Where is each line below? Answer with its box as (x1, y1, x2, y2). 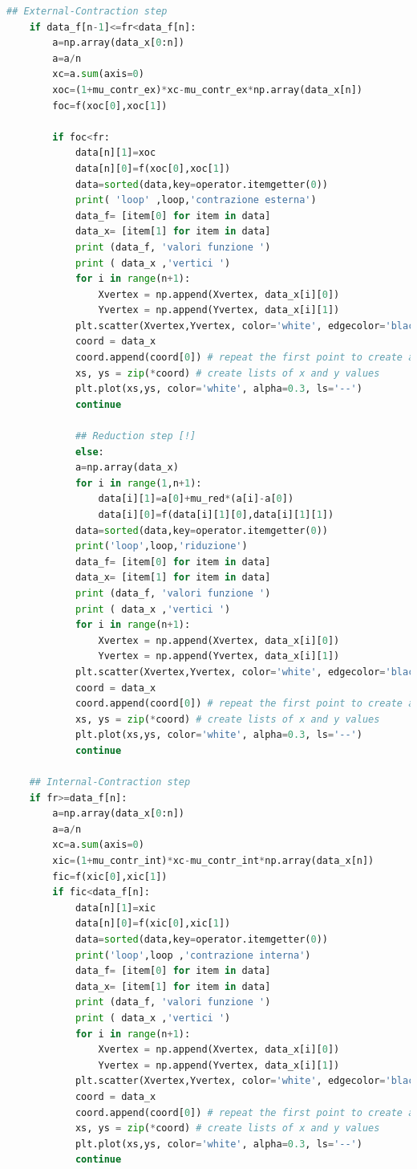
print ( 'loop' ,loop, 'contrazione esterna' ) (75, 194, 317, 206)
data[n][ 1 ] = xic (75, 902, 156, 914)
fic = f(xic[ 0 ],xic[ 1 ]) (52, 870, 168, 882)
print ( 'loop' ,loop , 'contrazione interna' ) (75, 949, 311, 961)
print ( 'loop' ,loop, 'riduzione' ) (75, 540, 248, 552)
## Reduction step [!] (75, 430, 196, 442)
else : (75, 446, 104, 458)
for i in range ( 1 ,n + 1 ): (75, 477, 202, 489)
